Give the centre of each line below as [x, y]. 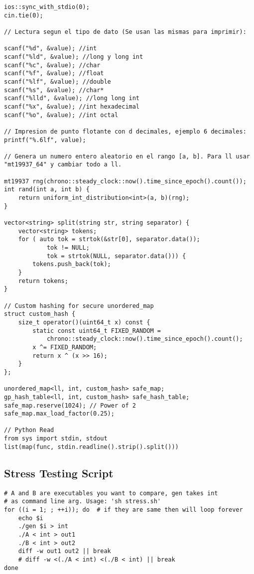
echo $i [31, 518]
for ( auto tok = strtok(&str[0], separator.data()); [109, 239]
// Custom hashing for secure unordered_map [79, 306]
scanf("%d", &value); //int [51, 49]
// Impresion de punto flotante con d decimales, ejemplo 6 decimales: [125, 131]
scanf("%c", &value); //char [52, 65]
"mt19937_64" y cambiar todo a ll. [63, 165]
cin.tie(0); [24, 15]
